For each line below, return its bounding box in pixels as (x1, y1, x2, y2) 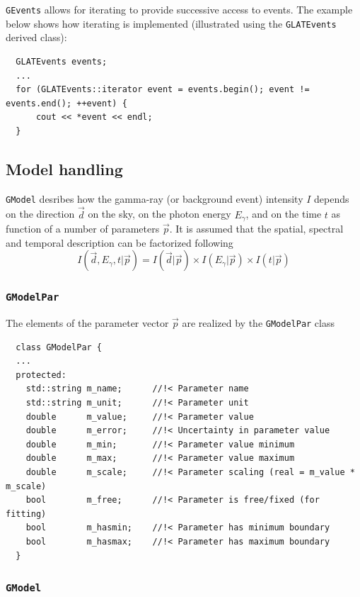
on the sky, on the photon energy (88, 206, 231, 221)
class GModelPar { (16, 342, 103, 352)
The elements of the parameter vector (6, 315, 169, 330)
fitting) (6, 508, 47, 519)
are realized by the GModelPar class (182, 315, 335, 330)
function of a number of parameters (6, 221, 160, 235)
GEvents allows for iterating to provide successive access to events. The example (6, 2, 353, 16)
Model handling (6, 157, 123, 179)
